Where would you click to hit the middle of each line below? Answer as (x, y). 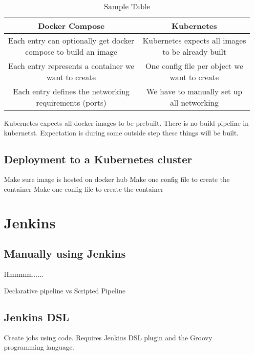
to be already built (194, 52)
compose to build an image (71, 52)
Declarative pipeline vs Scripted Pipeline (65, 290)
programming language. (39, 347)
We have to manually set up (194, 91)
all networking (194, 102)
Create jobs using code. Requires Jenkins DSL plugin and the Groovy (108, 337)
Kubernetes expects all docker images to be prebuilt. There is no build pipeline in (126, 123)
